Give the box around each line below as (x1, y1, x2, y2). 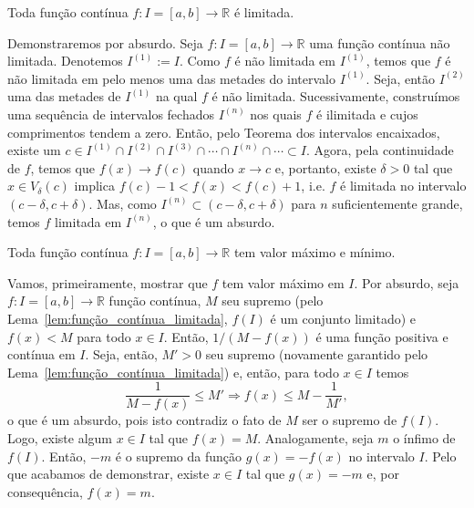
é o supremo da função (115, 446, 242, 465)
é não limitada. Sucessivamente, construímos (211, 87, 460, 106)
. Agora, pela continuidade (305, 140, 454, 160)
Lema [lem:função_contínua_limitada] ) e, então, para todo (7, 362, 339, 381)
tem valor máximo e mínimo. (233, 243, 396, 262)
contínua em (7, 345, 76, 364)
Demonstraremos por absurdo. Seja (7, 33, 203, 52)
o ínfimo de (393, 428, 456, 447)
